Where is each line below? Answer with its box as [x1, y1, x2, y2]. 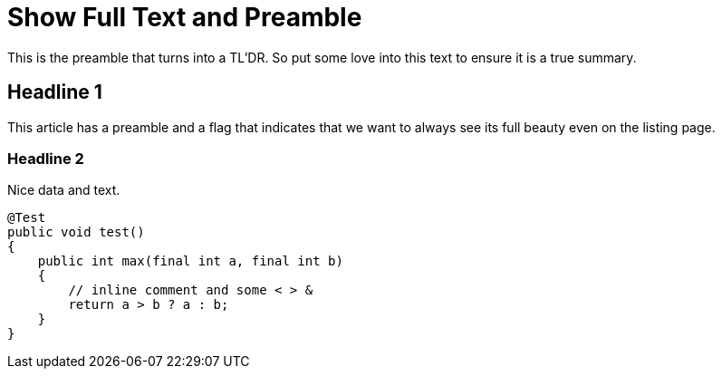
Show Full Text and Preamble [7, 2, 362, 33]
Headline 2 [7, 149, 84, 168]
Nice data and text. [7, 182, 120, 198]
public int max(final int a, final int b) [37, 254, 343, 269]
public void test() [7, 225, 145, 240]
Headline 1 [7, 81, 102, 104]
